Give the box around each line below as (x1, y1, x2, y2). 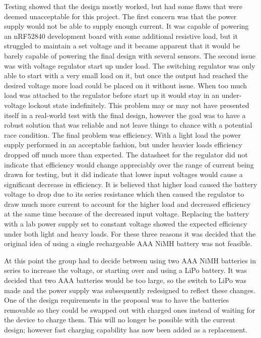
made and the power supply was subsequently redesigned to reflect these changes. (4, 285, 255, 295)
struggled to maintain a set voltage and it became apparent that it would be (4, 40, 240, 51)
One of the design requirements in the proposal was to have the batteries (4, 295, 229, 305)
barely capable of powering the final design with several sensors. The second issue (4, 50, 255, 61)
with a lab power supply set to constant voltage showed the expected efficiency (4, 218, 247, 229)
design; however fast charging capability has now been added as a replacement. (4, 324, 248, 334)
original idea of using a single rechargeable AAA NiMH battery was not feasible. (4, 238, 252, 249)
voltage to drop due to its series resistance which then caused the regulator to (4, 189, 244, 199)
